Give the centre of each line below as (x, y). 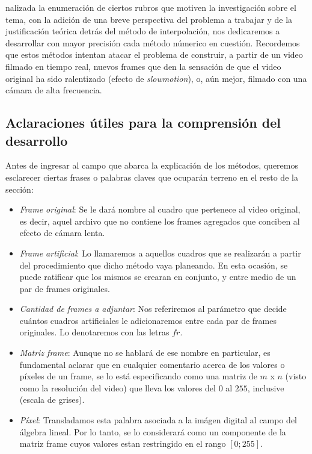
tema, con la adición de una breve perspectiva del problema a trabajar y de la (149, 19)
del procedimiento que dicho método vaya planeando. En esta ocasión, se (154, 265)
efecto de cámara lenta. (62, 233)
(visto (296, 376)
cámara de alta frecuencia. (54, 90)
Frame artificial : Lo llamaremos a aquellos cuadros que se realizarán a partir (160, 253)
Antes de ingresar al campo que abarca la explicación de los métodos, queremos (152, 165)
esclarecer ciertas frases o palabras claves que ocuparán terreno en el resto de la (152, 177)
